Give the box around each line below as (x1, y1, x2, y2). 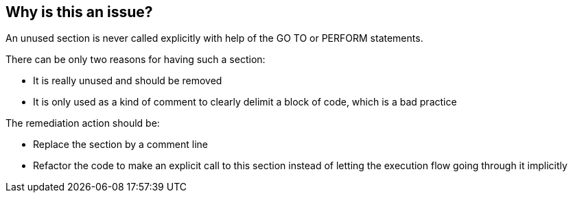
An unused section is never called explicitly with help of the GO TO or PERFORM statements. (5, 32, 423, 45)
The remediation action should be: (5, 117, 160, 129)
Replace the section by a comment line (33, 138, 208, 151)
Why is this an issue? (5, 3, 153, 21)
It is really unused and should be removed (33, 75, 222, 87)
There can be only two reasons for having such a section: (5, 53, 266, 66)
